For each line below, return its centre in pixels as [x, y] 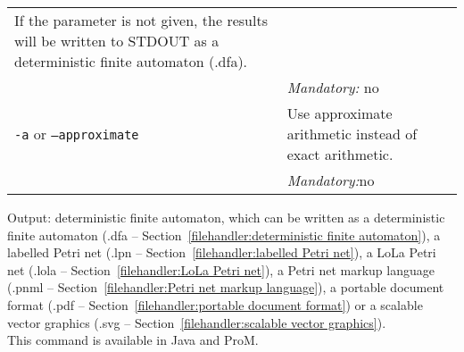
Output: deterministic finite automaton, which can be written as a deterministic [226, 217]
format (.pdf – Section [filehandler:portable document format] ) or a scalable [215, 304]
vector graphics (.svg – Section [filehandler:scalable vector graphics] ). [197, 322]
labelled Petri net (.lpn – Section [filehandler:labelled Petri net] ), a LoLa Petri [222, 252]
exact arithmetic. [340, 154]
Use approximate [340, 113]
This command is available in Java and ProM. [133, 340]
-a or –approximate [77, 134]
